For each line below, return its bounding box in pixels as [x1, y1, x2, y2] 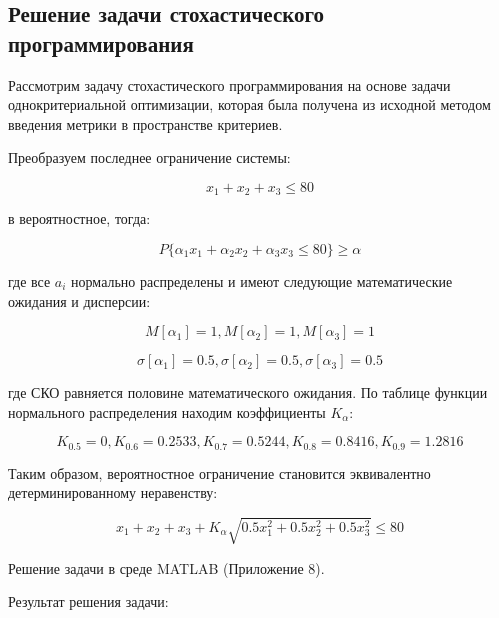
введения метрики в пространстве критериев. [8, 113, 283, 134]
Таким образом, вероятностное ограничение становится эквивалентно [8, 462, 431, 483]
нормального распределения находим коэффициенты [8, 401, 326, 422]
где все [8, 271, 51, 292]
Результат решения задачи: [8, 591, 169, 612]
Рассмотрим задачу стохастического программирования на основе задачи [8, 74, 451, 95]
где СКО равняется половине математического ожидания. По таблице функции [8, 382, 488, 403]
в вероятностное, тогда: [8, 208, 151, 229]
